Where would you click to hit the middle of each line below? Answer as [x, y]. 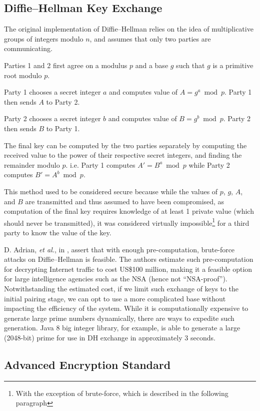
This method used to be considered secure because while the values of [111, 191]
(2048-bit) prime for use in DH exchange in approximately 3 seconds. [110, 337]
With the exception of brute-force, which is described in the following [122, 393]
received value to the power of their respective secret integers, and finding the [123, 155]
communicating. [28, 48]
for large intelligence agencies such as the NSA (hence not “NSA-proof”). [116, 279]
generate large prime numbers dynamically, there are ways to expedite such [119, 318]
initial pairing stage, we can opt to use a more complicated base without [115, 298]
